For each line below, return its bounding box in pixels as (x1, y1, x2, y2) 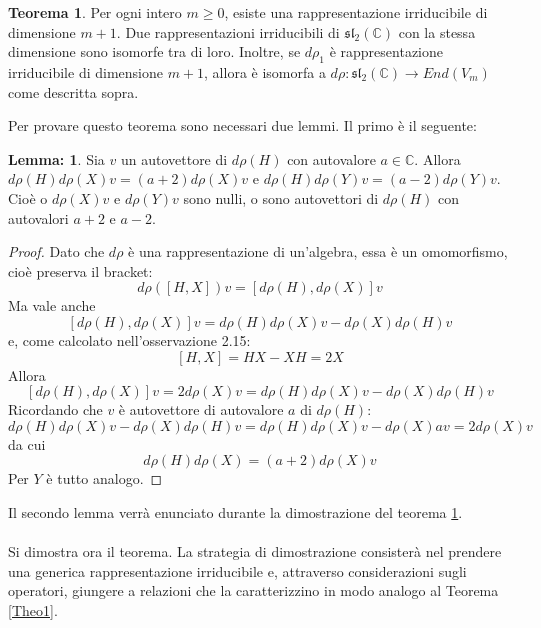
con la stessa (398, 21, 476, 42)
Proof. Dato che (8, 241, 105, 262)
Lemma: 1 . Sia (8, 148, 105, 169)
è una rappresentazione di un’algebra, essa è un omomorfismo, (128, 241, 508, 262)
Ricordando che (8, 399, 103, 420)
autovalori (8, 207, 69, 228)
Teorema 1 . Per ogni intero (8, 2, 182, 22)
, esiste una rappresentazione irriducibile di (224, 2, 488, 22)
